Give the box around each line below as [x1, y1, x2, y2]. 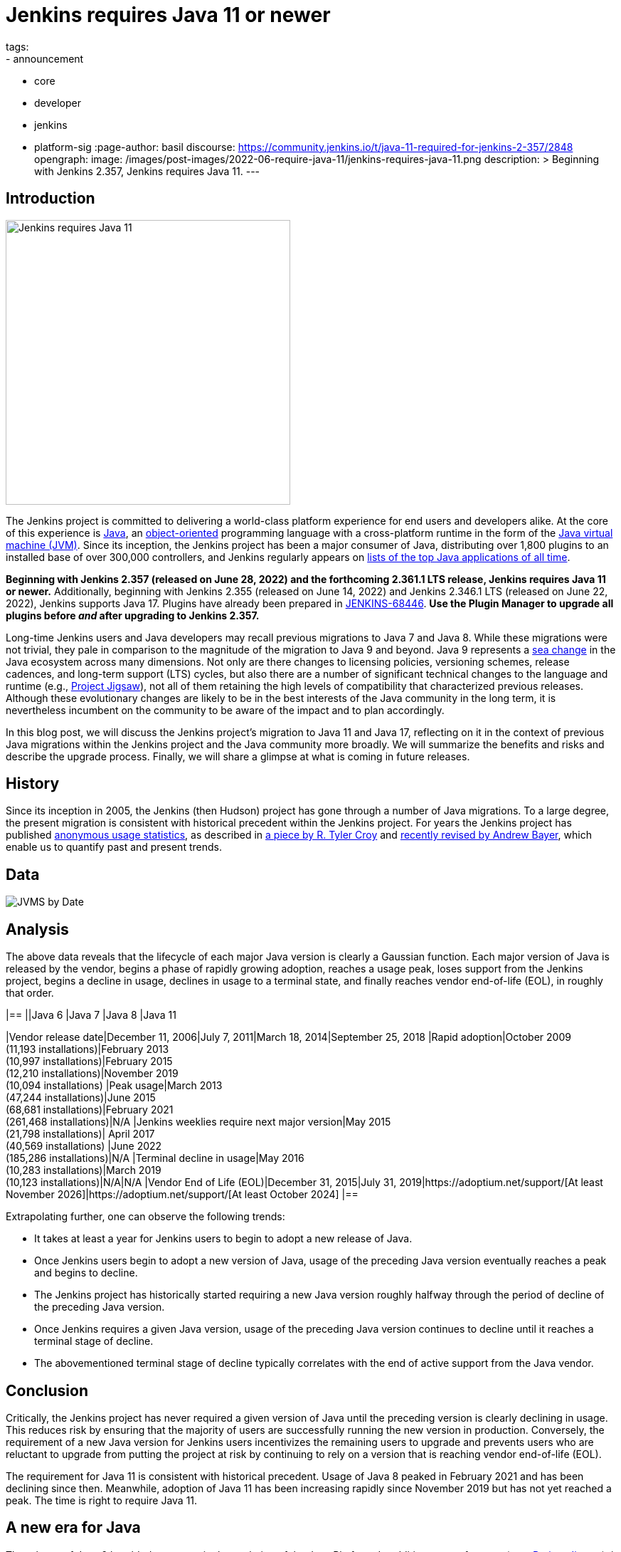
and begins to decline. [34, 1267, 138, 1279]
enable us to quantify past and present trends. [6, 841, 222, 854]
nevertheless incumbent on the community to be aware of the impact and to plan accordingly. [6, 703, 445, 716]
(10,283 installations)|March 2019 [6, 1164, 161, 1177]
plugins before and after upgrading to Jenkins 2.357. [6, 609, 260, 622]
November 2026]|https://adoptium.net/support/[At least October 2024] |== [6, 1188, 359, 1201]
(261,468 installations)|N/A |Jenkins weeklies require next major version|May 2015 [6, 1116, 391, 1128]
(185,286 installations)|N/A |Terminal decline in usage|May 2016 [6, 1152, 304, 1165]
